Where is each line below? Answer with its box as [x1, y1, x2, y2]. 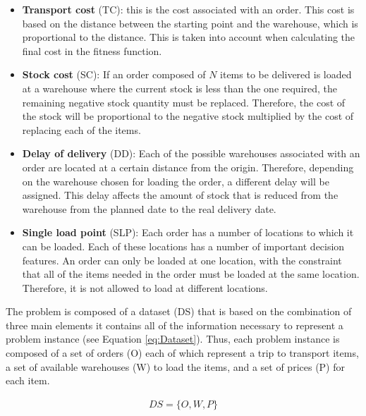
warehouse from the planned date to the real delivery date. [22, 201, 276, 216]
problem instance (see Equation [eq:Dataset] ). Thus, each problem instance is [6, 331, 340, 346]
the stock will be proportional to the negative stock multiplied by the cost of [22, 109, 354, 123]
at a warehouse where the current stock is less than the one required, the [22, 80, 338, 95]
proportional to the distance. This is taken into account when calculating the [22, 30, 355, 44]
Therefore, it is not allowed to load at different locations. [22, 280, 268, 295]
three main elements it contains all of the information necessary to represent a [6, 317, 343, 332]
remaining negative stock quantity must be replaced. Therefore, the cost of [22, 94, 346, 109]
